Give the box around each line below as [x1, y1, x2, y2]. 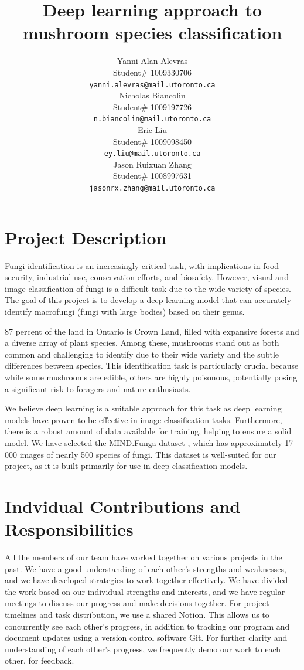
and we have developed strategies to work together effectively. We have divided [5, 574, 288, 586]
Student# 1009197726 [112, 100, 192, 113]
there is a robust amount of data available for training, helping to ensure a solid [5, 425, 292, 437]
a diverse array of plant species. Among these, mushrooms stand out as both [5, 336, 279, 349]
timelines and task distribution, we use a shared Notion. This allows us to [5, 608, 269, 620]
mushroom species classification [22, 21, 282, 45]
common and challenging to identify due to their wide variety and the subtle [5, 348, 279, 360]
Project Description [5, 225, 167, 249]
